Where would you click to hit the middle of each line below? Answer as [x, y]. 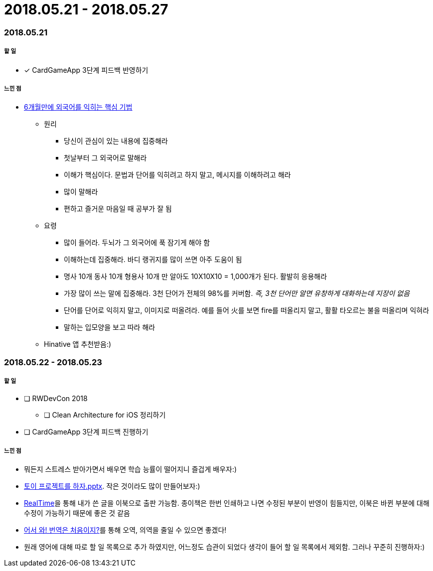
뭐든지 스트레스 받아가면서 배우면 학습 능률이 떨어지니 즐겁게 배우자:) [131, 469]
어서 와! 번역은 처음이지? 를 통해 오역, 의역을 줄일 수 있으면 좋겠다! [125, 530]
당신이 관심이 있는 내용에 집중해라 [116, 141]
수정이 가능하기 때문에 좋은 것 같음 [77, 513]
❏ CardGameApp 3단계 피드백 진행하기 [86, 432]
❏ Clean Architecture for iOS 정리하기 [105, 415]
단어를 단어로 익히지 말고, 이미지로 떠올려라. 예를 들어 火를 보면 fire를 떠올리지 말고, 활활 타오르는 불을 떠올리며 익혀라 [247, 310]
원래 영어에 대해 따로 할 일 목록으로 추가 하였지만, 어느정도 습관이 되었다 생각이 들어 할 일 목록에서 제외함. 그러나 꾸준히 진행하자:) [224, 547]
